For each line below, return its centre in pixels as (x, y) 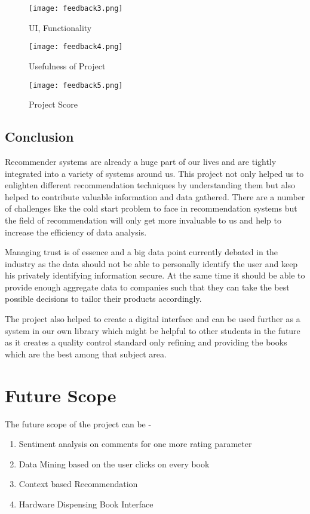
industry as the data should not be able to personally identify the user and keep (151, 263)
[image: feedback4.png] (76, 47)
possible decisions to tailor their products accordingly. (103, 299)
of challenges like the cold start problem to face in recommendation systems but (151, 208)
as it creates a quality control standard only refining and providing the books (146, 342)
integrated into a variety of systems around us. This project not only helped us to (154, 173)
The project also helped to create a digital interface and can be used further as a (153, 319)
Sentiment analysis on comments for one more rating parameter (135, 444)
